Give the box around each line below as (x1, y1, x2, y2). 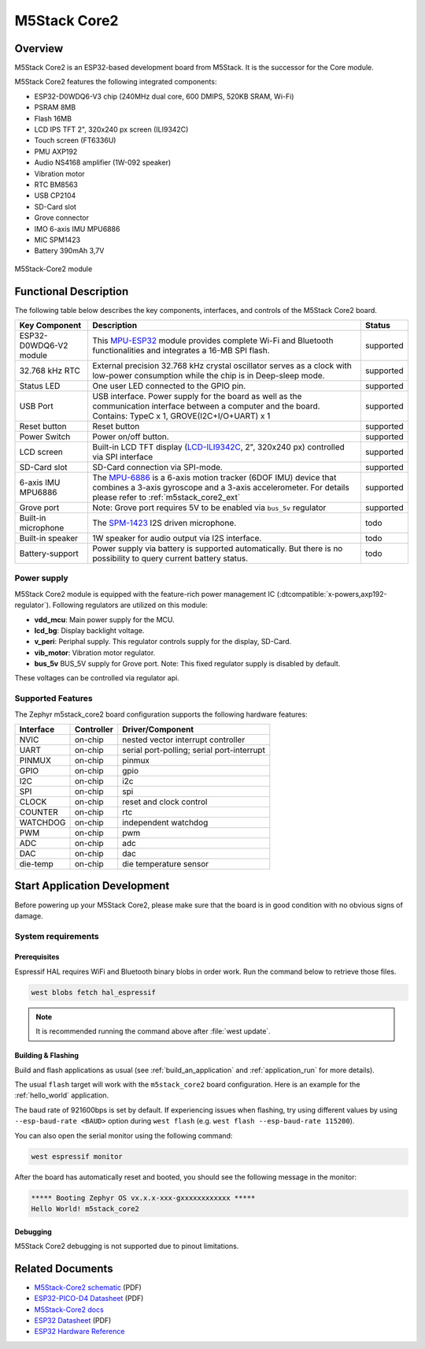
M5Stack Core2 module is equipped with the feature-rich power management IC (14, 589, 275, 598)
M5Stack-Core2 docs (34, 1305, 104, 1314)
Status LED (19, 381, 61, 391)
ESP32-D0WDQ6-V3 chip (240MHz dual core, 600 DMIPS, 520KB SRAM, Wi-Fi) (34, 91, 294, 101)
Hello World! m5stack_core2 (31, 1204, 139, 1213)
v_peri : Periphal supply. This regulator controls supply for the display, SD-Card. (34, 637, 292, 647)
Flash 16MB (34, 114, 72, 123)
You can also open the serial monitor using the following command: (14, 1131, 233, 1140)
